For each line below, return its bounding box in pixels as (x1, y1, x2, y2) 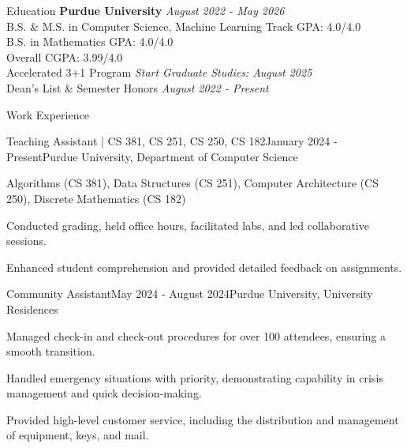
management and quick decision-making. (6, 385, 202, 401)
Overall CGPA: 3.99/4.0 (6, 48, 123, 65)
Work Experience (6, 106, 89, 122)
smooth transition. (6, 343, 95, 360)
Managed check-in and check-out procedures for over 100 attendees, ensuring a (6, 327, 386, 344)
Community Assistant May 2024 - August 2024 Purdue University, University (6, 285, 373, 302)
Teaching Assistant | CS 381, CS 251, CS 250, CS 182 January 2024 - (6, 133, 338, 149)
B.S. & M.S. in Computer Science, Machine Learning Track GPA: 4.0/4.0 (6, 17, 361, 34)
